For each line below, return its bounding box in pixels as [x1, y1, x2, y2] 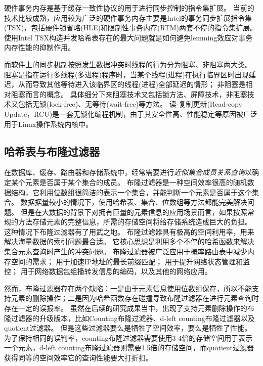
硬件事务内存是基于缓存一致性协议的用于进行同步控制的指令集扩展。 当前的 [4, 3, 254, 13]
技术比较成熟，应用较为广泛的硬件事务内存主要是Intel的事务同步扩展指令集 [4, 12, 252, 23]
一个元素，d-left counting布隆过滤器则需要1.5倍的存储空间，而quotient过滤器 [4, 342, 254, 353]
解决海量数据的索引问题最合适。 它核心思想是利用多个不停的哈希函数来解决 [4, 236, 254, 247]
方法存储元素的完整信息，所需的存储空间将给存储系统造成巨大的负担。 [18, 216, 252, 227]
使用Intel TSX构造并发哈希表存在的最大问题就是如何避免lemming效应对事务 [4, 32, 253, 42]
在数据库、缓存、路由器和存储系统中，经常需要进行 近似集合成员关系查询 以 [4, 167, 252, 177]
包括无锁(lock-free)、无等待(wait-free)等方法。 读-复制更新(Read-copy [18, 99, 242, 109]
